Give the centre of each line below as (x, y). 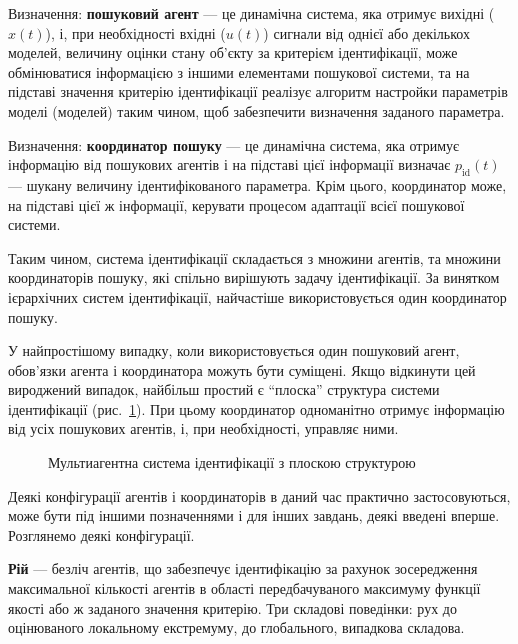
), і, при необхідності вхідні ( (135, 32)
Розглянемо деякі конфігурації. (101, 534)
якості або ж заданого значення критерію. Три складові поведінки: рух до (232, 607)
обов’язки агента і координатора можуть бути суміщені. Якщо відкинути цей (242, 369)
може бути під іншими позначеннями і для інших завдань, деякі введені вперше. (254, 515)
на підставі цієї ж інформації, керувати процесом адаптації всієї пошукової (236, 204)
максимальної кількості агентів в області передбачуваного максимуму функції (244, 588)
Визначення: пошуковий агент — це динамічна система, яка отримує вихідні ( (251, 13)
